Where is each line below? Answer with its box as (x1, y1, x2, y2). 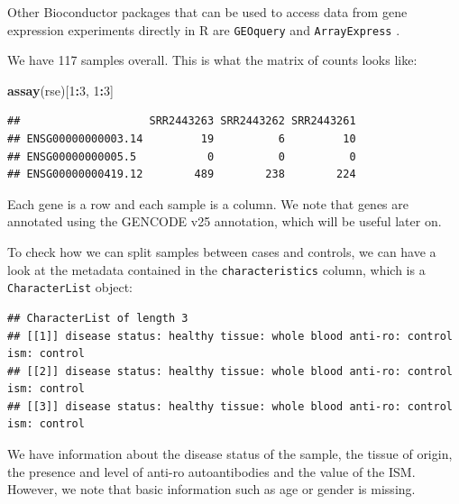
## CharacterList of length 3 (7, 311, 188, 325)
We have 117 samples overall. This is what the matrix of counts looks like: (7, 50, 418, 69)
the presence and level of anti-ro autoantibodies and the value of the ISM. (7, 462, 416, 481)
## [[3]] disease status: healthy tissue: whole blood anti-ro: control (7, 399, 453, 413)
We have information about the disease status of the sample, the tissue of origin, (7, 444, 453, 463)
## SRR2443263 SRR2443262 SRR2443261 (7, 115, 356, 128)
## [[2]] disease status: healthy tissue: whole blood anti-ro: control (7, 364, 453, 378)
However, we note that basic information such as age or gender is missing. (7, 480, 416, 499)
